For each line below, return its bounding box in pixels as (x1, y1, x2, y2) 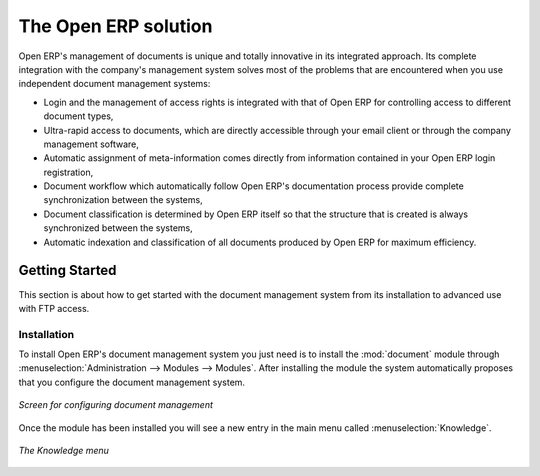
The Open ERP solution (18, 15, 213, 37)
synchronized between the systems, (43, 222, 194, 234)
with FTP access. (18, 302, 90, 314)
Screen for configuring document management (18, 399, 214, 411)
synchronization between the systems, (43, 194, 204, 206)
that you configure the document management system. (18, 376, 245, 388)
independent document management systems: (18, 78, 211, 90)
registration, (43, 166, 94, 178)
